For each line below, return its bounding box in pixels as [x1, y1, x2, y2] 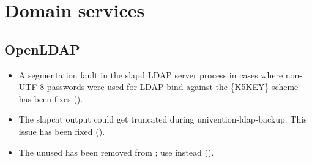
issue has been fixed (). [18, 124, 105, 137]
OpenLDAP [4, 39, 80, 58]
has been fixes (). [18, 92, 83, 105]
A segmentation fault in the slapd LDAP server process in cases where [18, 68, 283, 81]
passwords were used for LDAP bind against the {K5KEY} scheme [46, 80, 299, 93]
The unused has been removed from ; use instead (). [18, 145, 214, 158]
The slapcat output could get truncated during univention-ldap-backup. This [18, 113, 307, 126]
